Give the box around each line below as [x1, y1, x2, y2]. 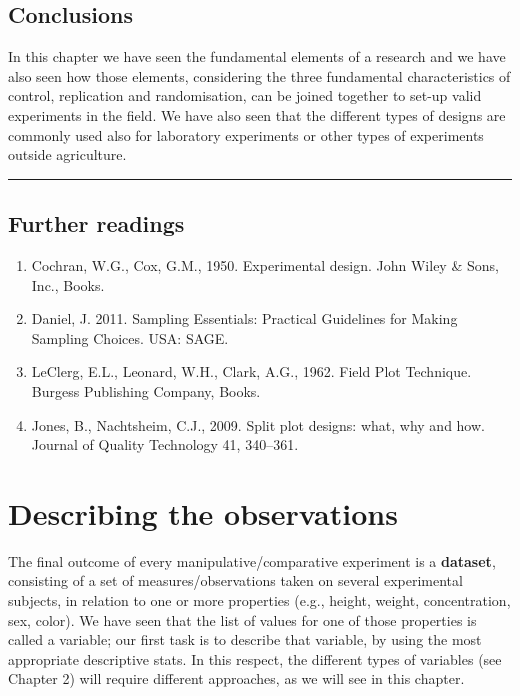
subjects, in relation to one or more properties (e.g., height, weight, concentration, [8, 590, 511, 611]
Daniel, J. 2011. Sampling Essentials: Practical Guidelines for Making [31, 308, 458, 329]
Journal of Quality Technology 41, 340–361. [31, 434, 299, 455]
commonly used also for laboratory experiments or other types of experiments [8, 124, 484, 145]
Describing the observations [8, 492, 398, 533]
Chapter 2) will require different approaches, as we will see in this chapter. [8, 668, 465, 689]
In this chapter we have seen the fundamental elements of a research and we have [8, 46, 506, 67]
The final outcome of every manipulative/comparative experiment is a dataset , [8, 550, 496, 571]
